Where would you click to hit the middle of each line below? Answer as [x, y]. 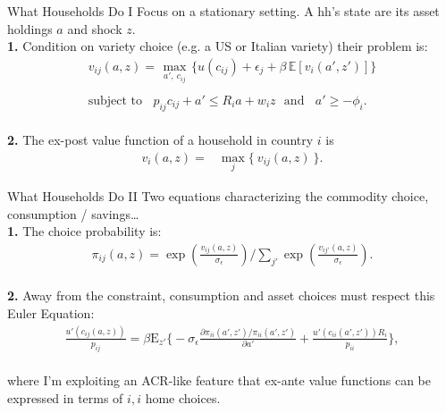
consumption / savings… [73, 213]
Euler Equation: [51, 312]
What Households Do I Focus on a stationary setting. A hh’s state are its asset [223, 11]
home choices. [183, 397]
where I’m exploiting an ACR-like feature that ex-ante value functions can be [219, 380]
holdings [30, 28]
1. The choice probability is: [84, 231]
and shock [95, 28]
